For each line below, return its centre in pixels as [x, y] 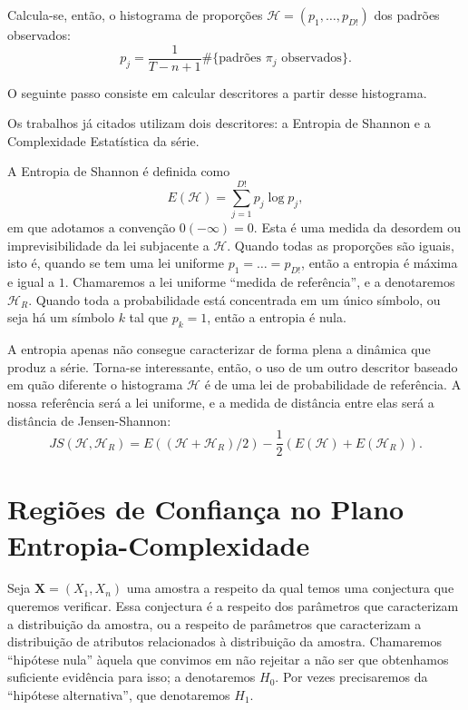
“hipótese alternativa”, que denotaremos [119, 695]
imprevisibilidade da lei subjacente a [108, 245]
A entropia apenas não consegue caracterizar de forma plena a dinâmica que [219, 349]
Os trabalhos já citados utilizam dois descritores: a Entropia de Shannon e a [219, 123]
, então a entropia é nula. [277, 317]
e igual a [31, 282]
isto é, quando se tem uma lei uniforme [116, 263]
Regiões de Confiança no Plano [206, 509]
